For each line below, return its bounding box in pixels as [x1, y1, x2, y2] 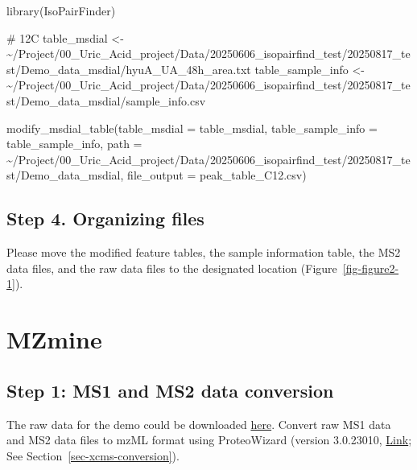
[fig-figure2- [342, 259, 399, 276]
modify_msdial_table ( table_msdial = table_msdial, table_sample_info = [6, 119, 378, 136]
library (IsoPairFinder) [6, 2, 116, 19]
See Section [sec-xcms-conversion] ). [6, 447, 180, 464]
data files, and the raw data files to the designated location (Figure [6, 259, 337, 276]
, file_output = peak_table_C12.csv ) [120, 167, 307, 183]
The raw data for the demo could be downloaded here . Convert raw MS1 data [6, 415, 391, 432]
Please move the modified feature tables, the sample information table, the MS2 [6, 244, 401, 261]
